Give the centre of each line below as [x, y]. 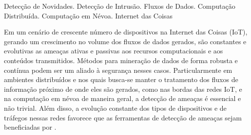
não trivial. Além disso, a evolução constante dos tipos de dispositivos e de [115, 108]
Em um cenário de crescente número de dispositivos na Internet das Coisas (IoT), [126, 32]
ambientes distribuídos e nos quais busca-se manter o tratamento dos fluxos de [121, 79]
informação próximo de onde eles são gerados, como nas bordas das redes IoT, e [123, 89]
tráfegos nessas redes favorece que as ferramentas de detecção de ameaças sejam [123, 117]
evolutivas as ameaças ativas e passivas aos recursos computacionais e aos [114, 51]
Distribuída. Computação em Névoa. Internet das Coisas [88, 15]
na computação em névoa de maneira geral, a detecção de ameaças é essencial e [123, 98]
